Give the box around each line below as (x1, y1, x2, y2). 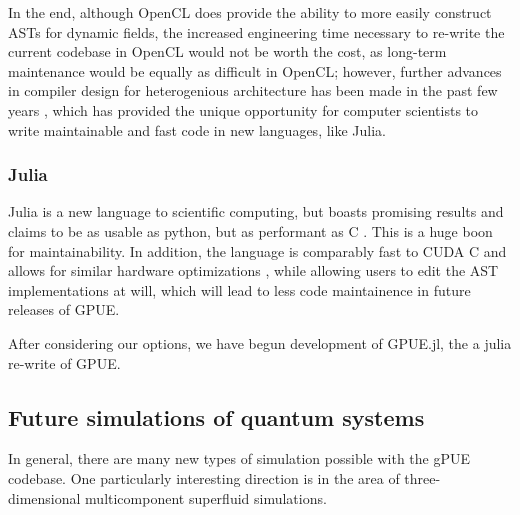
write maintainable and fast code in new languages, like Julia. (8, 119, 387, 140)
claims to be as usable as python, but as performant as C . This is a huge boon (8, 220, 493, 241)
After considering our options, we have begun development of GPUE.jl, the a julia (8, 332, 512, 353)
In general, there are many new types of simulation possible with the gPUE (8, 448, 471, 469)
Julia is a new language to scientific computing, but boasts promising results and (8, 201, 504, 222)
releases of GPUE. (8, 299, 120, 320)
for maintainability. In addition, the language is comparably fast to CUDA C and (8, 240, 507, 261)
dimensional (8, 487, 81, 508)
